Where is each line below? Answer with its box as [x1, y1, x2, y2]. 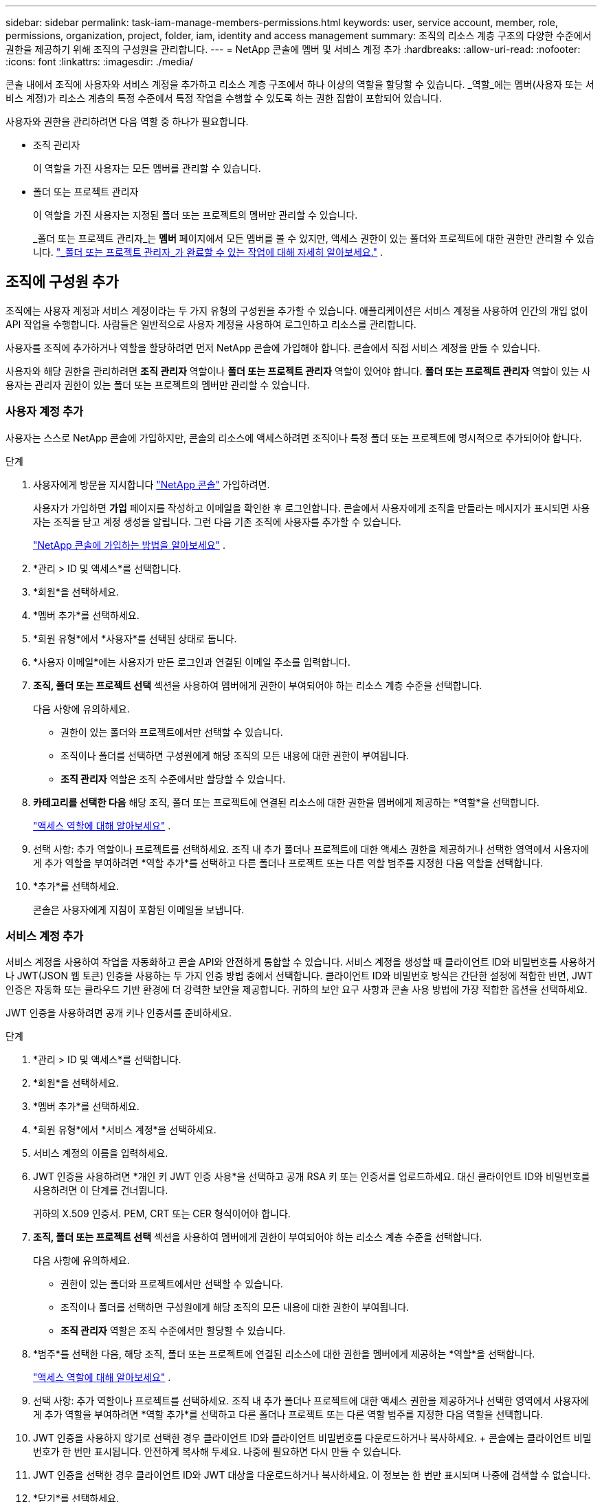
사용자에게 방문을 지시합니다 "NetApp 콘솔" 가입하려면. [33, 478, 270, 490]
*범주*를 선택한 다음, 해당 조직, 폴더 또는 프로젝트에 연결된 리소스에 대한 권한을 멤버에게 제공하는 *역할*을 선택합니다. [33, 1348, 535, 1360]
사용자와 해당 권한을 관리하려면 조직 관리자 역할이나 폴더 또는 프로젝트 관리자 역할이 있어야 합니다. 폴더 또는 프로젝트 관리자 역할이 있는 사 [5, 364, 591, 377]
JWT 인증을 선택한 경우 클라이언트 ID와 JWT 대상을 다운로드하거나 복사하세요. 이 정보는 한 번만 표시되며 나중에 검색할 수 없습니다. [33, 1469, 591, 1481]
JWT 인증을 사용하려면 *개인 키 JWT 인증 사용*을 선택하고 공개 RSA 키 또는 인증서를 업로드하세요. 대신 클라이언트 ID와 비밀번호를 [33, 1171, 590, 1183]
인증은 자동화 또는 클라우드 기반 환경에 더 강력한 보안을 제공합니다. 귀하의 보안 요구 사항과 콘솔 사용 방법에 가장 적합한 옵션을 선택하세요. [5, 983, 588, 996]
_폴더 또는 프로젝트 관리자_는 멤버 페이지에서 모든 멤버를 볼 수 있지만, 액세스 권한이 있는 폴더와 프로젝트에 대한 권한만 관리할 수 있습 [33, 232, 594, 244]
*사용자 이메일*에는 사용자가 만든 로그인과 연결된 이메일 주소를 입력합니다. [33, 655, 350, 668]
